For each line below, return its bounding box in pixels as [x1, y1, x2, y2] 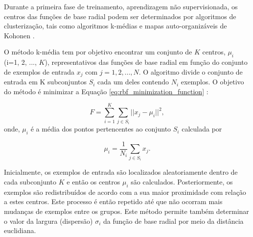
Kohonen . [4, 30, 35, 40]
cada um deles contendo [97, 77, 169, 87]
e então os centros [67, 177, 120, 186]
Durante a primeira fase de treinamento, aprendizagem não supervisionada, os [4, 1, 238, 11]
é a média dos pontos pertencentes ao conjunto [30, 124, 171, 134]
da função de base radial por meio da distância [103, 215, 244, 226]
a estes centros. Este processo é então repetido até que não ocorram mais [4, 196, 223, 207]
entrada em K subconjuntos [4, 77, 87, 87]
